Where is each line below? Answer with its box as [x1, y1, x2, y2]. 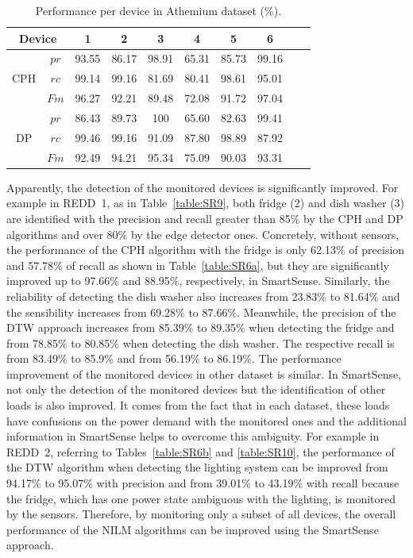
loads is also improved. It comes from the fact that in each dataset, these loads [6, 397, 390, 414]
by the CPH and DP [303, 210, 403, 226]
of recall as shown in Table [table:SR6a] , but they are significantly [66, 256, 390, 273]
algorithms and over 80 [6, 225, 118, 242]
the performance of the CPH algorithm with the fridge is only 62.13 [6, 241, 337, 258]
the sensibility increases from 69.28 [6, 303, 176, 320]
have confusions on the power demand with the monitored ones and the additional [6, 412, 407, 429]
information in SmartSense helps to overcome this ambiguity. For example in [6, 428, 380, 444]
